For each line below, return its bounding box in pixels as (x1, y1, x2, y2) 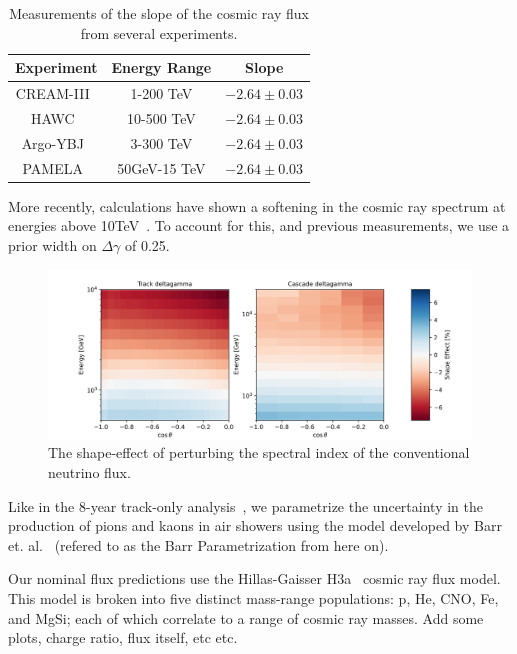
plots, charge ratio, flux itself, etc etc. (8, 627, 238, 648)
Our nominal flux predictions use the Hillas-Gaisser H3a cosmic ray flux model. (8, 568, 501, 589)
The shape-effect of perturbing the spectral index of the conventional (48, 442, 470, 463)
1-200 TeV (130, 83, 193, 104)
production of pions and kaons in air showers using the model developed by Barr (8, 515, 502, 536)
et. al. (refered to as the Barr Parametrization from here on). (8, 534, 389, 555)
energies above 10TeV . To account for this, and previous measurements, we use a (8, 215, 510, 236)
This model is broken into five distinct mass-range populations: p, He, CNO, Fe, (8, 587, 499, 608)
